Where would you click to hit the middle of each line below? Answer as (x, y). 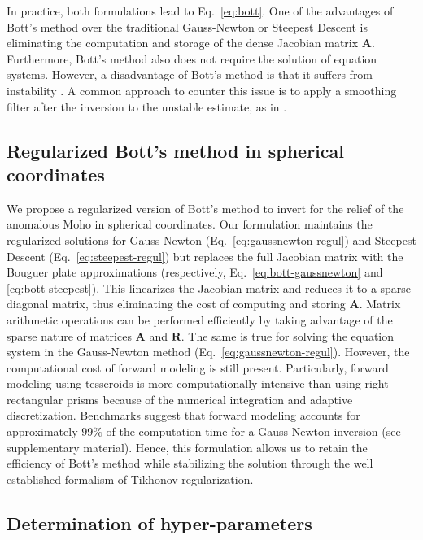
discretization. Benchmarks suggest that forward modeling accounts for (183, 415)
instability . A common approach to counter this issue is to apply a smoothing (202, 90)
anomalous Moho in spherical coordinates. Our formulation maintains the (190, 224)
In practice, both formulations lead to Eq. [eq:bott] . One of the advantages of (200, 11)
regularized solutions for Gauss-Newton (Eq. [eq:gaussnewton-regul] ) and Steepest (211, 240)
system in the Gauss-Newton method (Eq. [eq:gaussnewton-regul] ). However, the (208, 352)
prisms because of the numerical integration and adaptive (209, 399)
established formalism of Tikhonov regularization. (130, 479)
